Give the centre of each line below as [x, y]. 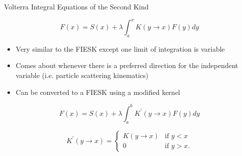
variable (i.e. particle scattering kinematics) [82, 75]
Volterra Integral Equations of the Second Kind [76, 6]
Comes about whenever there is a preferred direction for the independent [127, 65]
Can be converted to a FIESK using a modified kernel [98, 92]
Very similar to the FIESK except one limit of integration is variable [120, 48]
